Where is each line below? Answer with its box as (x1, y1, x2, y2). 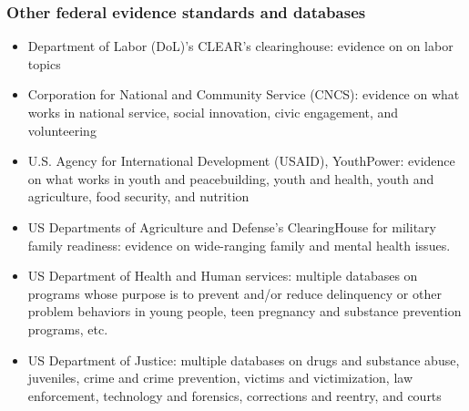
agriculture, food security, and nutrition (27, 187, 250, 206)
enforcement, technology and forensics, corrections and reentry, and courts (27, 385, 442, 405)
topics (27, 54, 61, 73)
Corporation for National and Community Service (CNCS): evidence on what (27, 85, 460, 104)
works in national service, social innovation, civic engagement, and (27, 103, 399, 121)
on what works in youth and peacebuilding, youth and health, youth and (27, 169, 434, 188)
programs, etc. (27, 319, 108, 338)
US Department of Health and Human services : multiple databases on (27, 266, 418, 285)
